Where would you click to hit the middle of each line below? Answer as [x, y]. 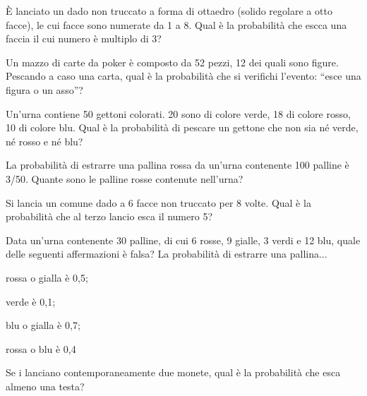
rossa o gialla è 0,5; [47, 277]
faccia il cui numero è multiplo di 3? [84, 38]
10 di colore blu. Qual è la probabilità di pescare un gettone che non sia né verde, [182, 127]
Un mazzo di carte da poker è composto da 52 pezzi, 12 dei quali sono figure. [172, 62]
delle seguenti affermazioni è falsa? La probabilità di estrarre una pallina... [167, 254]
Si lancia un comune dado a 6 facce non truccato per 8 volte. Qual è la [158, 202]
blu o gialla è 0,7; [43, 325]
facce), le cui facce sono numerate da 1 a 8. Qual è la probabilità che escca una [176, 24]
